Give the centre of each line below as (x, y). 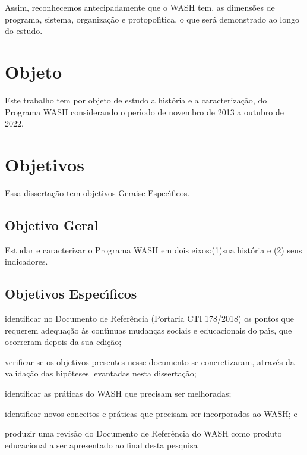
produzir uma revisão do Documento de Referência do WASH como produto (143, 433)
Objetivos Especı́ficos (71, 294)
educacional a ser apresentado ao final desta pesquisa (101, 445)
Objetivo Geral (52, 225)
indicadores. (26, 261)
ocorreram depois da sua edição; (63, 342)
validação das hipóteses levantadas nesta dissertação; (101, 373)
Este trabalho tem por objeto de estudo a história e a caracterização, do (136, 100)
